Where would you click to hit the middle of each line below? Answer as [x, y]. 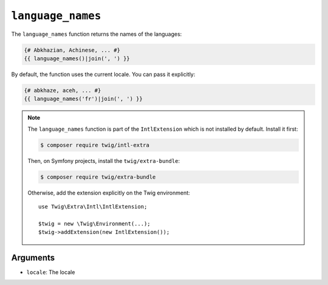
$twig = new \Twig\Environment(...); [95, 224]
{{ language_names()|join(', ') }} [77, 58]
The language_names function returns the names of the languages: [97, 34]
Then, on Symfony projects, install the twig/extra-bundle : [104, 160]
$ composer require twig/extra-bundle [98, 177]
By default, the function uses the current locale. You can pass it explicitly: [103, 74]
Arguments [33, 257]
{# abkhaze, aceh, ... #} [63, 90]
